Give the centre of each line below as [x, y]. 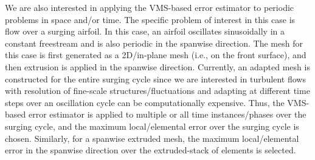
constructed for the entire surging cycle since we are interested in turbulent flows [155, 78]
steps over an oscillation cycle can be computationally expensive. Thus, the [145, 102]
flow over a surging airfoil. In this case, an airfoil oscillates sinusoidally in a [145, 31]
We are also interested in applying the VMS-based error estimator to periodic [150, 7]
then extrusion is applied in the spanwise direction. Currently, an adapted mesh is [157, 66]
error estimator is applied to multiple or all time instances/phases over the [167, 114]
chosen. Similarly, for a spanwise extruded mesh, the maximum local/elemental [152, 138]
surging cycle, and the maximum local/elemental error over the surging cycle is [152, 126]
